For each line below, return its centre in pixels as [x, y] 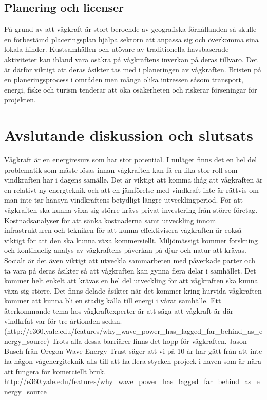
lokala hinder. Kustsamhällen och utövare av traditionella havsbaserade [117, 49]
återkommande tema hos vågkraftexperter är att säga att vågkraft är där [119, 310]
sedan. [112, 321]
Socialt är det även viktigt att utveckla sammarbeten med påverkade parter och [130, 260]
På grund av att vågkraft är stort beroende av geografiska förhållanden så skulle [130, 29]
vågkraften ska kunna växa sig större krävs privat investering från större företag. [131, 210]
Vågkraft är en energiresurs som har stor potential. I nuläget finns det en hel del [131, 160]
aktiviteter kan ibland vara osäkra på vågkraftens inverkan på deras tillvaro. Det [131, 59]
